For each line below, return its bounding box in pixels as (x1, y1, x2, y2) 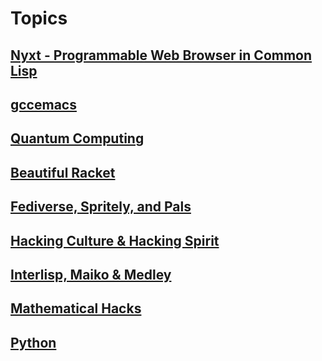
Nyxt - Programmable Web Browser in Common (10, 47, 313, 64)
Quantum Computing (10, 130, 145, 147)
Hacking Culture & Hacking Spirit (10, 232, 220, 249)
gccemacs (10, 96, 77, 113)
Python (10, 334, 57, 351)
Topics (10, 7, 68, 30)
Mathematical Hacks (10, 300, 142, 317)
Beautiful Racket (10, 164, 116, 181)
